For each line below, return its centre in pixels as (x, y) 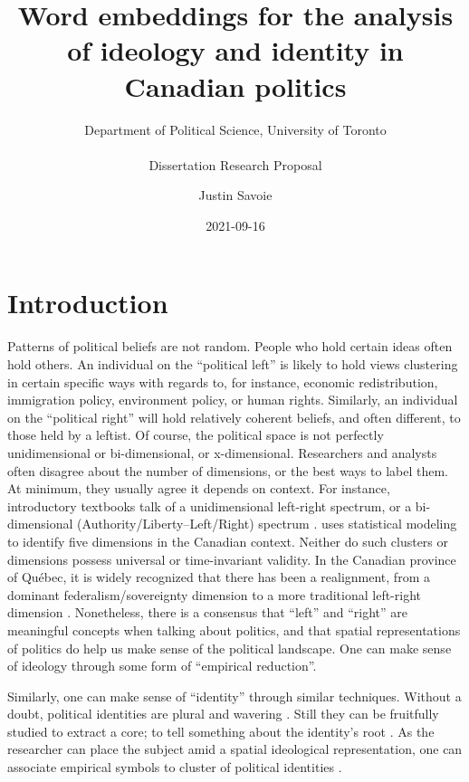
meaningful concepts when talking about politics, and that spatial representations (234, 629)
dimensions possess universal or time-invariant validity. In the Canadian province (232, 559)
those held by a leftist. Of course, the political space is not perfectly (196, 435)
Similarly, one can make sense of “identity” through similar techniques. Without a (234, 696)
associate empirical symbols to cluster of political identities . (175, 767)
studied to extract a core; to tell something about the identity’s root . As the (221, 731)
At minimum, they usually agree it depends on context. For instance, (199, 488)
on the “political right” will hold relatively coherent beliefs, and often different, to (234, 417)
